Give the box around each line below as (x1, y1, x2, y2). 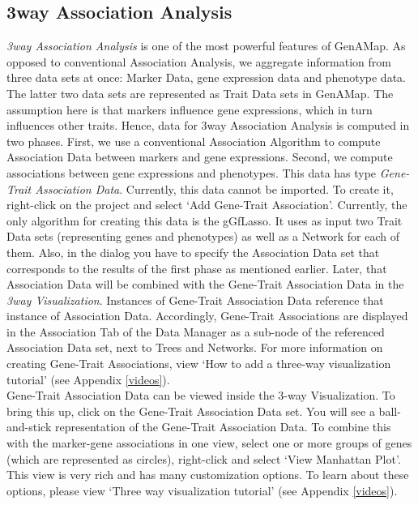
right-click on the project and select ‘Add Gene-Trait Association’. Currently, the (6, 196, 407, 213)
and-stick (6, 418, 52, 435)
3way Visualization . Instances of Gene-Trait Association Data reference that (6, 291, 384, 308)
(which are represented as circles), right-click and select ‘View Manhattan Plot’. (6, 450, 401, 467)
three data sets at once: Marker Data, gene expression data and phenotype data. (6, 69, 406, 86)
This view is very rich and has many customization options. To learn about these (6, 466, 409, 483)
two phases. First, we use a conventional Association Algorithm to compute (6, 132, 381, 149)
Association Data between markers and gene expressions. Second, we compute (6, 148, 393, 165)
